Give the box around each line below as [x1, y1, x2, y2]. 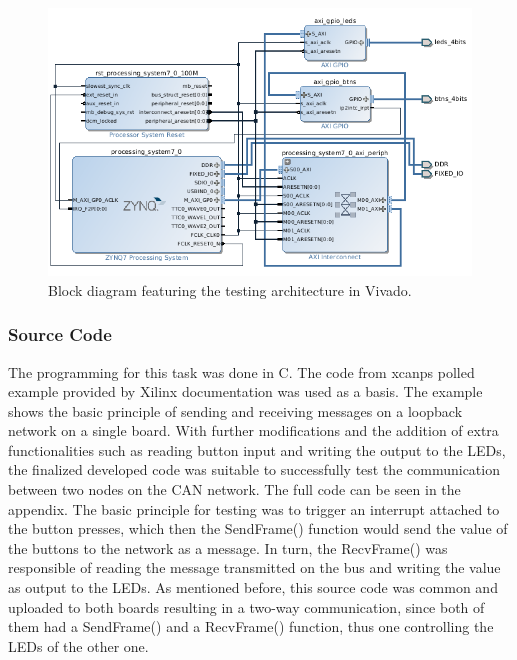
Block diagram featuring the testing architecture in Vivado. [48, 279, 412, 300]
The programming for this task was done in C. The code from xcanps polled [8, 361, 475, 382]
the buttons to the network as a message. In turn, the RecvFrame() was [8, 537, 448, 558]
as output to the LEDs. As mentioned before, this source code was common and [8, 577, 498, 598]
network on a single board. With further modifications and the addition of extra [8, 420, 499, 441]
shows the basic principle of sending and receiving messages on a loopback [8, 400, 463, 421]
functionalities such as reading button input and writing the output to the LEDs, [8, 439, 506, 460]
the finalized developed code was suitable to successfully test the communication [8, 459, 500, 480]
